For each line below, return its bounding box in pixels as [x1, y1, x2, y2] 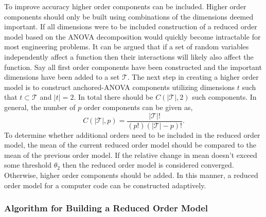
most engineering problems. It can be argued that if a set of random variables [4, 41, 249, 52]
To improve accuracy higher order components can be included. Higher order [4, 1, 246, 11]
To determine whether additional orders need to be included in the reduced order [4, 129, 260, 140]
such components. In [192, 92, 257, 102]
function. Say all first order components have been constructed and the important [4, 61, 262, 72]
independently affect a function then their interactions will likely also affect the [4, 51, 254, 62]
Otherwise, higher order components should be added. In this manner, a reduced [4, 169, 258, 180]
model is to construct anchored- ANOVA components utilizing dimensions [4, 81, 235, 92]
